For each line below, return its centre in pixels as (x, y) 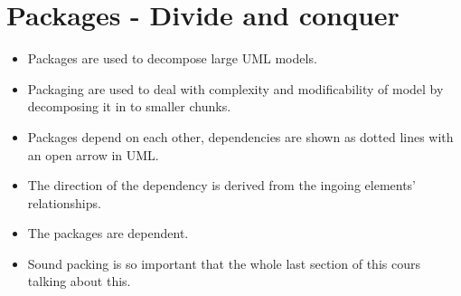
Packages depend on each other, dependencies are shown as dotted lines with (240, 136)
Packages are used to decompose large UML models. (172, 58)
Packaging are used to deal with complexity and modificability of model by (235, 88)
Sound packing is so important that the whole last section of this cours (224, 263)
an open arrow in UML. (93, 154)
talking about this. (79, 281)
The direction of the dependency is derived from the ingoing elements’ (222, 185)
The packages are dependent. (108, 233)
